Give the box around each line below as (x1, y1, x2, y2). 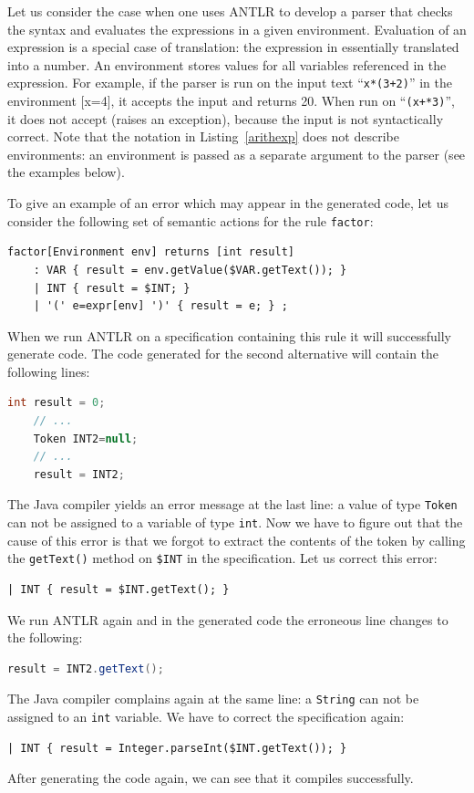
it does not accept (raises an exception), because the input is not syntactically (7, 109, 444, 128)
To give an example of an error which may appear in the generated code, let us (7, 193, 449, 213)
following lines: (7, 361, 90, 381)
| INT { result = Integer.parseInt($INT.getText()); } (7, 741, 347, 755)
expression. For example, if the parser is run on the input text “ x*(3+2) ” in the (7, 73, 452, 92)
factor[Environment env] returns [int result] (7, 245, 294, 259)
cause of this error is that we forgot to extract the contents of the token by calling (7, 530, 466, 549)
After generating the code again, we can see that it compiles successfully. (7, 768, 414, 788)
